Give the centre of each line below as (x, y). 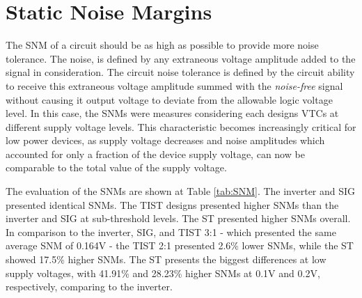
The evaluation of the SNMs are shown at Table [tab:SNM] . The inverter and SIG (181, 191)
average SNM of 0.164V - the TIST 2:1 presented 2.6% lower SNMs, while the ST (180, 245)
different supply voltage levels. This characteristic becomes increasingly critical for (181, 126)
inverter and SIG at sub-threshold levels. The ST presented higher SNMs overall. (178, 218)
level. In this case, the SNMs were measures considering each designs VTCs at (172, 113)
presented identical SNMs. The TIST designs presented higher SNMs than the (172, 204)
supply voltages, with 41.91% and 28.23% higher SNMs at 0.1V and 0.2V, (163, 273)
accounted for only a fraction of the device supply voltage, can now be (155, 154)
